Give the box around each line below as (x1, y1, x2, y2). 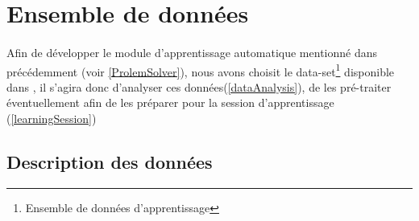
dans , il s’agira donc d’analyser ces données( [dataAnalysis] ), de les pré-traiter (6, 78, 392, 95)
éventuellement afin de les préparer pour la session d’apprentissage (6, 94, 334, 111)
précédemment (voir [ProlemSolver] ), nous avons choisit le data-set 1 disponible (6, 60, 395, 80)
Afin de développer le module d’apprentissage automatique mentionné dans (6, 43, 377, 60)
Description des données (6, 149, 213, 174)
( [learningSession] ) (6, 110, 97, 126)
